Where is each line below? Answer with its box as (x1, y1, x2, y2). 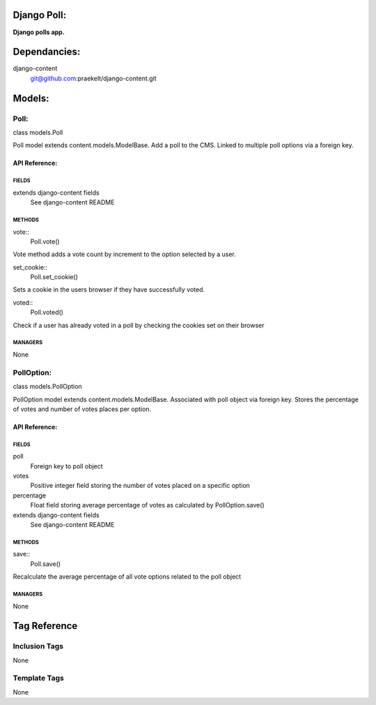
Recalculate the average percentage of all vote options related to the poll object (13, 572, 242, 581)
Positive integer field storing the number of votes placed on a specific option (30, 482, 251, 490)
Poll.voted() (30, 308, 64, 317)
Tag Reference (13, 620, 78, 632)
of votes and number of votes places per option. (13, 405, 152, 413)
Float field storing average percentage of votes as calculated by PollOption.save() (30, 501, 265, 510)
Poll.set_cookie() (30, 273, 78, 281)
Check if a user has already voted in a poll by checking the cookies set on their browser (13, 321, 265, 329)
